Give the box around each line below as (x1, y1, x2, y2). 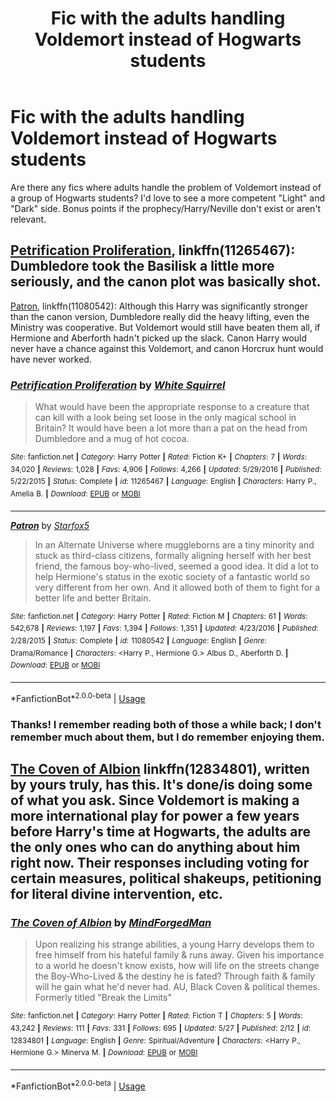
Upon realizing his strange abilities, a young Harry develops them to (34, 938, 315, 951)
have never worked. (10, 353, 92, 365)
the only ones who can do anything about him (10, 838, 301, 856)
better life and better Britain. (34, 592, 152, 604)
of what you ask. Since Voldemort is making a (10, 792, 300, 809)
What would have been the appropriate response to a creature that (34, 401, 310, 413)
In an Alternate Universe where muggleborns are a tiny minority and (34, 538, 315, 551)
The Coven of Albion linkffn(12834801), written (10, 760, 310, 777)
